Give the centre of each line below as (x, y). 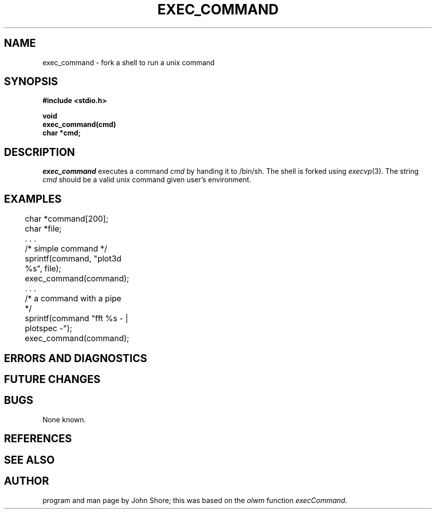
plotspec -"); (48, 328)
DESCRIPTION (40, 152)
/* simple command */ (66, 249)
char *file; (43, 229)
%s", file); (43, 269)
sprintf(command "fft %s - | (76, 319)
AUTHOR (27, 481)
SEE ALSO (29, 460)
